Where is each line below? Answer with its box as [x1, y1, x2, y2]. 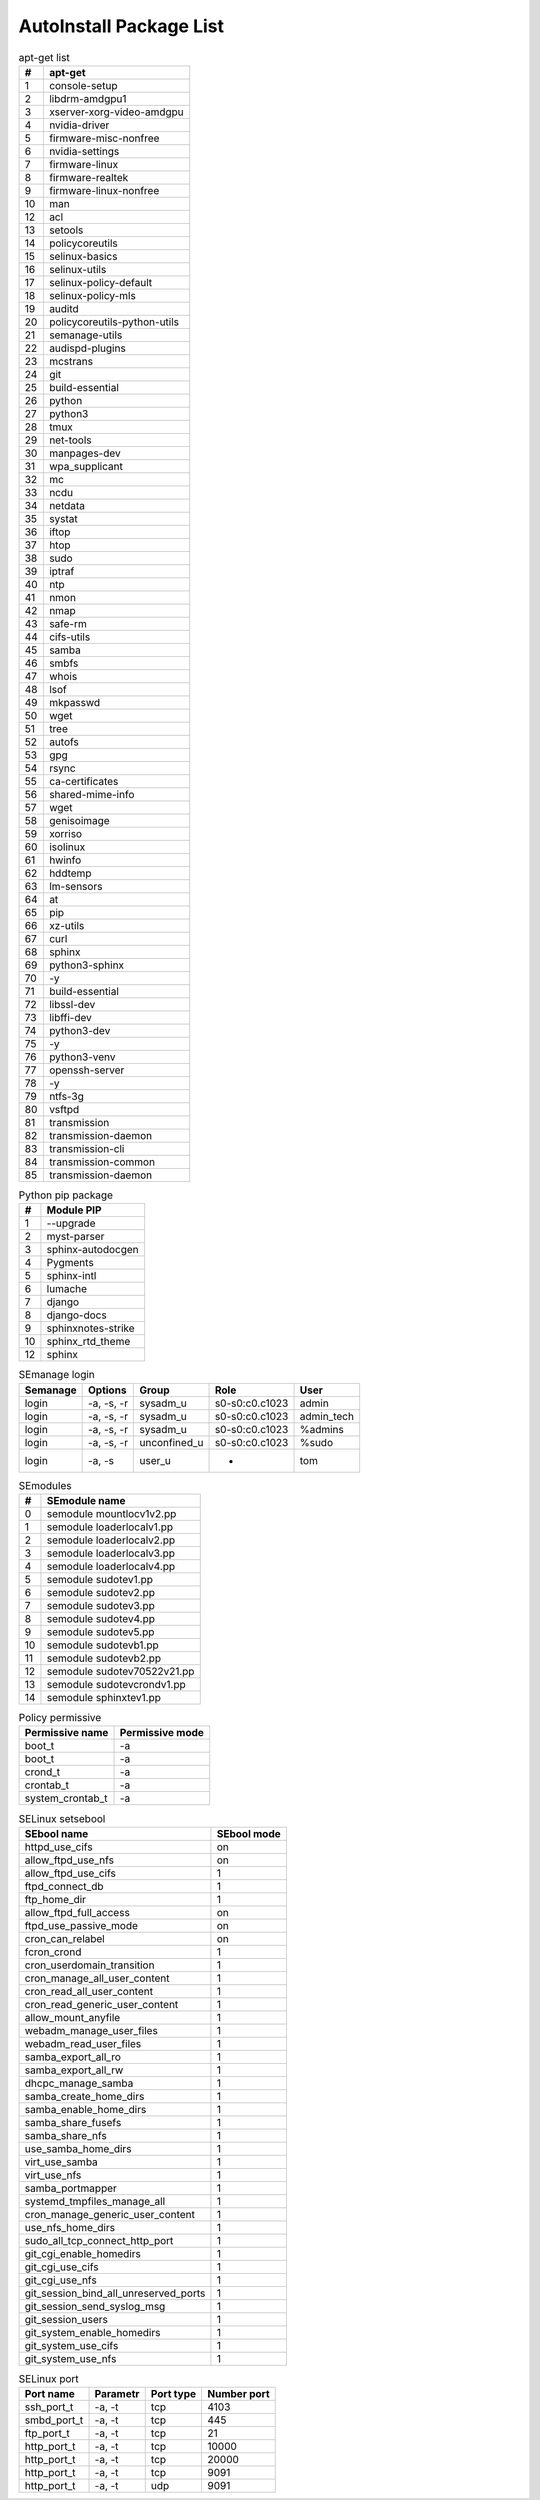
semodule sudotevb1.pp [46, 1638, 159, 1652]
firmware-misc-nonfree [48, 131, 160, 145]
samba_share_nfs [24, 2128, 107, 2142]
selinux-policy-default [48, 275, 153, 289]
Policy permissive [18, 1711, 102, 1725]
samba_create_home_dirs [24, 2089, 145, 2103]
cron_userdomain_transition [24, 1958, 155, 1972]
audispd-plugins [48, 341, 127, 355]
